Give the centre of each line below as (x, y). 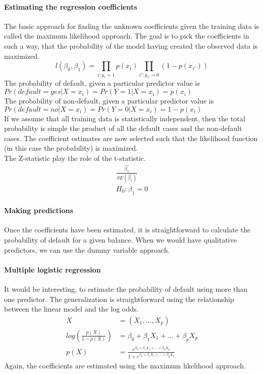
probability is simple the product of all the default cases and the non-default (123, 128)
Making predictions (39, 210)
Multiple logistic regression (53, 269)
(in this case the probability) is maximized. (71, 148)
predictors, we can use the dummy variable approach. (87, 249)
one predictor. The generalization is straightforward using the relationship (119, 299)
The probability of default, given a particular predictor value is (102, 83)
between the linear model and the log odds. (71, 309)
